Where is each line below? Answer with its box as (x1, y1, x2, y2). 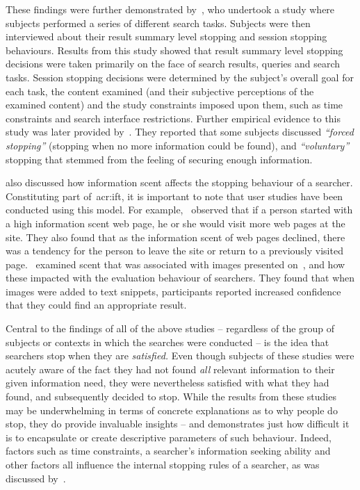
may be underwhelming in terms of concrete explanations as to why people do (6, 402, 338, 417)
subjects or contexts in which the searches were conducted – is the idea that (6, 334, 329, 349)
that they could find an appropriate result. (6, 297, 187, 312)
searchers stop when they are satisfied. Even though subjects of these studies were (6, 348, 354, 363)
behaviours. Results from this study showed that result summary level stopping (6, 42, 343, 57)
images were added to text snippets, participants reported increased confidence (6, 284, 341, 298)
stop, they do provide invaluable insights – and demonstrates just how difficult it (6, 416, 350, 431)
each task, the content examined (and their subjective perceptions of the (6, 83, 314, 98)
